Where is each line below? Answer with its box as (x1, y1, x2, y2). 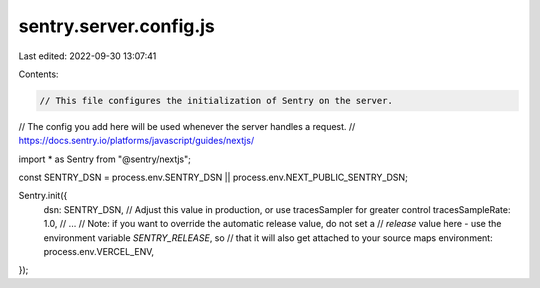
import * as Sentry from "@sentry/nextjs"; (18, 153, 192, 165)
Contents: (18, 68, 59, 80)
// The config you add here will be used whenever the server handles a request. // (18, 120, 356, 132)
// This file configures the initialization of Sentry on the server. (39, 95, 394, 106)
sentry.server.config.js (18, 15, 215, 37)
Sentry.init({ (18, 190, 68, 202)
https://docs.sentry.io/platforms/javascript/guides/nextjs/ (18, 135, 255, 147)
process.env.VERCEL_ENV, (43, 246, 155, 258)
